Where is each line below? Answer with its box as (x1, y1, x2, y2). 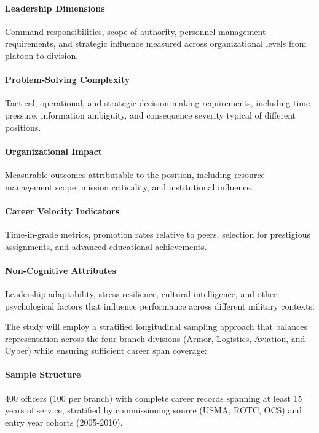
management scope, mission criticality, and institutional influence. (5, 180, 253, 193)
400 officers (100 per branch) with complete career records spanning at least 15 (5, 391, 302, 404)
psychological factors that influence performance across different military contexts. (5, 299, 315, 312)
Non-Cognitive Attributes (5, 263, 116, 276)
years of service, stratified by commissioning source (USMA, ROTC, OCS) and (5, 404, 302, 416)
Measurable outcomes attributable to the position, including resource (5, 168, 265, 181)
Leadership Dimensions (5, 1, 105, 14)
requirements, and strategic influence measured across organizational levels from (5, 37, 307, 50)
